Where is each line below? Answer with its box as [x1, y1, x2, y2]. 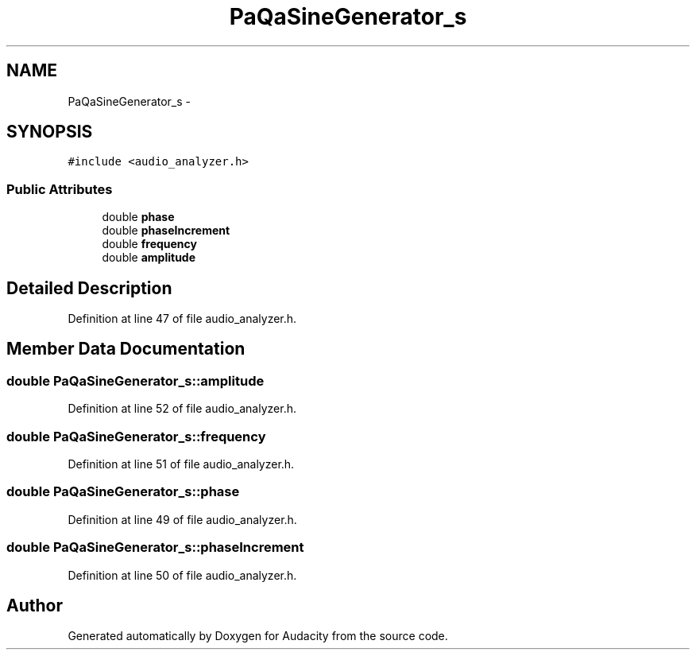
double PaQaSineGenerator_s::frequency [6, 428, 266, 444]
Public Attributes [6, 180, 113, 197]
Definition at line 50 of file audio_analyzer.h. [68, 568, 297, 582]
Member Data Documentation [6, 339, 246, 359]
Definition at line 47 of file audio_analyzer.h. [68, 312, 297, 326]
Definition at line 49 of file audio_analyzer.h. [68, 512, 297, 526]
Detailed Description [6, 278, 172, 298]
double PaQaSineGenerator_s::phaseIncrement [6, 539, 304, 556]
